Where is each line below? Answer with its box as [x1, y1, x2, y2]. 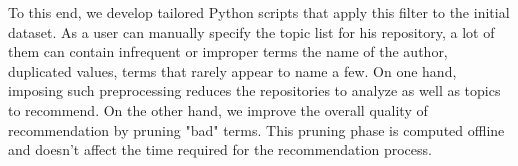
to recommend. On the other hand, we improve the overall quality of [8, 99, 428, 120]
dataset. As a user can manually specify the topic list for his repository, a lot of [8, 21, 495, 42]
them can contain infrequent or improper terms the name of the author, [8, 41, 448, 62]
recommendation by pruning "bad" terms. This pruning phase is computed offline [8, 119, 505, 140]
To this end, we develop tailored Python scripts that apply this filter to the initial [8, 2, 510, 22]
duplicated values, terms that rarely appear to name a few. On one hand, [8, 60, 457, 81]
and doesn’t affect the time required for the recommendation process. [8, 139, 432, 160]
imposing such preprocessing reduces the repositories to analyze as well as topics [8, 80, 501, 101]
